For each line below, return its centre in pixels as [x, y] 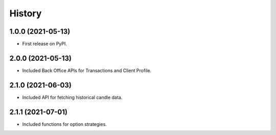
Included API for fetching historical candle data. [72, 97]
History [26, 13]
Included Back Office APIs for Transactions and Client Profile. [87, 70]
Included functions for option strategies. [64, 124]
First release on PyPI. [45, 44]
